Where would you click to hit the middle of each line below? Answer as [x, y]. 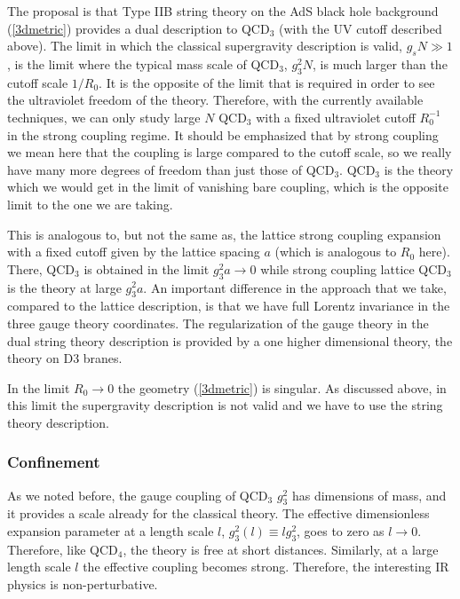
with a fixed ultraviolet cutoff [336, 117]
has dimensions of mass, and [369, 495]
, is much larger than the [380, 63]
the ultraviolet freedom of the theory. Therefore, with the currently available [215, 100]
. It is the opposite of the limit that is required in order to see [267, 82]
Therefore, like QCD [63, 549]
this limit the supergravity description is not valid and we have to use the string [225, 405]
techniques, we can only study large [104, 117]
